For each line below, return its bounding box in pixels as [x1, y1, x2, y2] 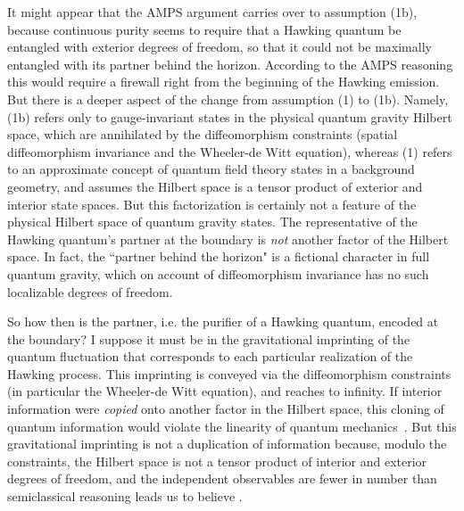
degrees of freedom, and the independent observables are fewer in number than [7, 469, 437, 488]
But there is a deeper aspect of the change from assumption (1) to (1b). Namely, [7, 89, 449, 108]
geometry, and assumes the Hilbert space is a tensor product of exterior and [7, 177, 423, 195]
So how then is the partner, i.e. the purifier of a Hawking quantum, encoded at [7, 312, 439, 331]
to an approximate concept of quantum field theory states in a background [7, 160, 415, 178]
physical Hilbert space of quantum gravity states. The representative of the [7, 212, 418, 231]
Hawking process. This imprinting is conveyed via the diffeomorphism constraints [7, 364, 452, 383]
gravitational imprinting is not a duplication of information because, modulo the [7, 434, 447, 453]
